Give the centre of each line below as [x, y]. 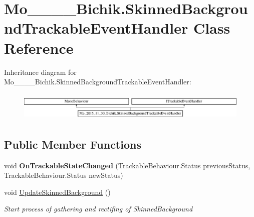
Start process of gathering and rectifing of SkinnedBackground [98, 209]
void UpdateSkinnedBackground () [57, 192]
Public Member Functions [73, 144]
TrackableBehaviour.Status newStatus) [64, 175]
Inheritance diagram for [40, 72]
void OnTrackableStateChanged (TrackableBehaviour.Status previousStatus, [127, 165]
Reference [39, 47]
